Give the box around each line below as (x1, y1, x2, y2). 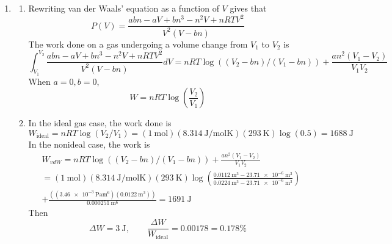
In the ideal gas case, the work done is (28, 117, 172, 129)
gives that (230, 2, 267, 14)
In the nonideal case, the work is (28, 137, 150, 150)
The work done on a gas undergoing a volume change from (28, 37, 248, 50)
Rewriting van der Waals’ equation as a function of (28, 2, 219, 14)
